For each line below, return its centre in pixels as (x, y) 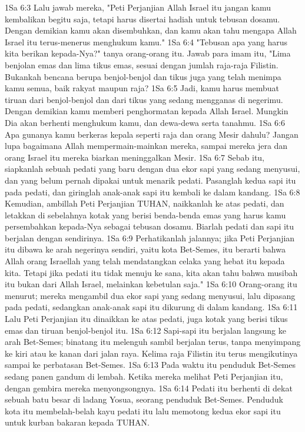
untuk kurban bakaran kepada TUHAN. (77, 422)
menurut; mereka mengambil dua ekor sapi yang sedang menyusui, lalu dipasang (150, 295)
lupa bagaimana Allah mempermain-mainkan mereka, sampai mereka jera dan (146, 146)
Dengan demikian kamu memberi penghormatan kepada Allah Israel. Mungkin (147, 111)
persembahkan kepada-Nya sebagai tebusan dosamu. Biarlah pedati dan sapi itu (150, 226)
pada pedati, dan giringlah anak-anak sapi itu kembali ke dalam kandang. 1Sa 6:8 (152, 192)
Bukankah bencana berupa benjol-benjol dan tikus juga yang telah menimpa (143, 76)
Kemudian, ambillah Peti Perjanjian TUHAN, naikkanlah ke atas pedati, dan (145, 203)
